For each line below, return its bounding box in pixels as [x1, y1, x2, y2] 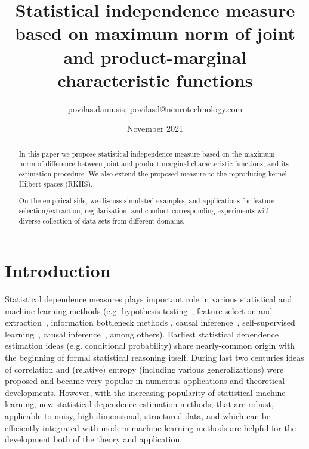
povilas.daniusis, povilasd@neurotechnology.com [67, 102, 243, 114]
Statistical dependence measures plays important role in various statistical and [5, 293, 292, 305]
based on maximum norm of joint [15, 21, 295, 45]
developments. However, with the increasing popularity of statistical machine [5, 386, 286, 398]
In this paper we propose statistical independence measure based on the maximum [18, 148, 275, 159]
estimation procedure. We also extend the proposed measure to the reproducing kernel [18, 168, 287, 178]
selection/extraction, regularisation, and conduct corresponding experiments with [18, 205, 271, 215]
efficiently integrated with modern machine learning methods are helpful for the [5, 421, 296, 433]
